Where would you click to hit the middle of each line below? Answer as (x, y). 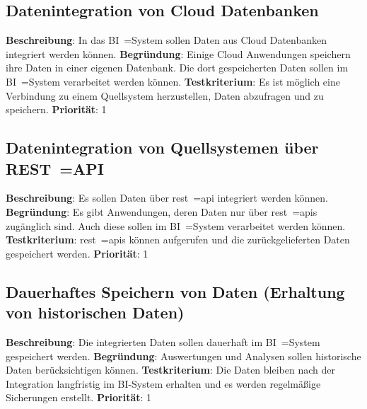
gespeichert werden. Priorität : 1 (77, 253)
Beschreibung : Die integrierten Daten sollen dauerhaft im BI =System (163, 341)
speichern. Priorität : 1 (56, 109)
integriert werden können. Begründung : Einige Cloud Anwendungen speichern (178, 53)
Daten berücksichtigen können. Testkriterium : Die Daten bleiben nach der (170, 370)
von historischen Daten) (95, 312)
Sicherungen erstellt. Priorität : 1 (79, 397)
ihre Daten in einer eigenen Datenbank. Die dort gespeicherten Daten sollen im (177, 68)
